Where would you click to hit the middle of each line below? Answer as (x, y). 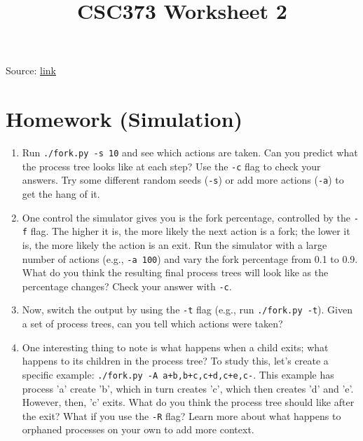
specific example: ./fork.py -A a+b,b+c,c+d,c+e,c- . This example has (178, 374)
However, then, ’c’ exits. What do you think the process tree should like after (188, 402)
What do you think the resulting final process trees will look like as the (175, 272)
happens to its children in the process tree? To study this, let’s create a (175, 361)
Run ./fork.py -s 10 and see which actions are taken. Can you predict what (190, 152)
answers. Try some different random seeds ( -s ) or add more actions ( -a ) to (183, 180)
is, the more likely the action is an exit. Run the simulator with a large (174, 244)
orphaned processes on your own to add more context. (138, 429)
